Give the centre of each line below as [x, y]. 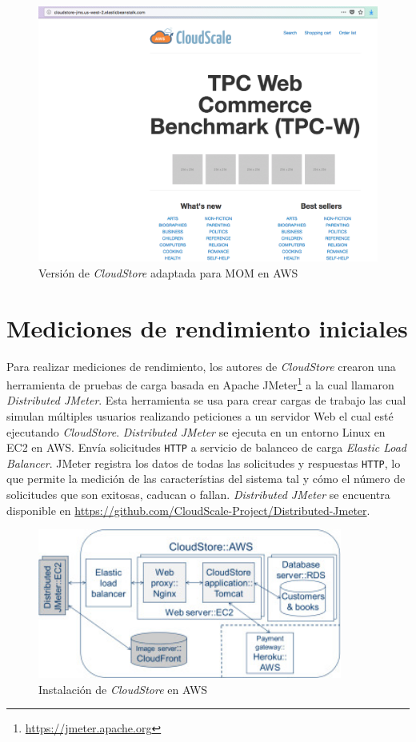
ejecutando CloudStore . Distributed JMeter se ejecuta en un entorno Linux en [196, 431]
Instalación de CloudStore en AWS [123, 689]
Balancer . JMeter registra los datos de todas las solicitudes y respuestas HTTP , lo [204, 463]
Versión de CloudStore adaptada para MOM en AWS [168, 272]
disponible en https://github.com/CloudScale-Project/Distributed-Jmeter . [188, 510]
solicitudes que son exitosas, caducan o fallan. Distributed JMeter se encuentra [198, 495]
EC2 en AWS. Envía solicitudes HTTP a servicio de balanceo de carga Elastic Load [206, 447]
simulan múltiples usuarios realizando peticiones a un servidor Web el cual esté [200, 415]
